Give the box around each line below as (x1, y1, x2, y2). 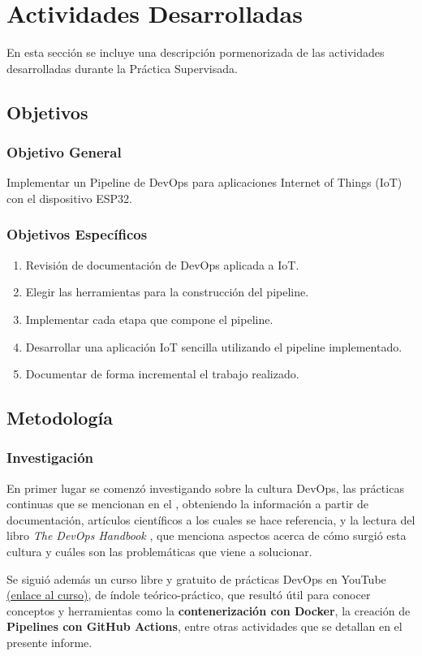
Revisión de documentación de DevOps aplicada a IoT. (25, 256, 299, 273)
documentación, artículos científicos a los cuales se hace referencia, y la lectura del (6, 511, 416, 528)
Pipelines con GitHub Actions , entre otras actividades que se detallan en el (6, 618, 403, 635)
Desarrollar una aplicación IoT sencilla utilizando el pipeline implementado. (25, 338, 403, 355)
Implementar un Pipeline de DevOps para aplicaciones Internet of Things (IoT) (6, 174, 403, 191)
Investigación (6, 447, 94, 468)
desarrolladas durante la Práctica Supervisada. (6, 59, 238, 76)
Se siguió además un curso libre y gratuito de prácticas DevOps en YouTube (6, 570, 386, 587)
